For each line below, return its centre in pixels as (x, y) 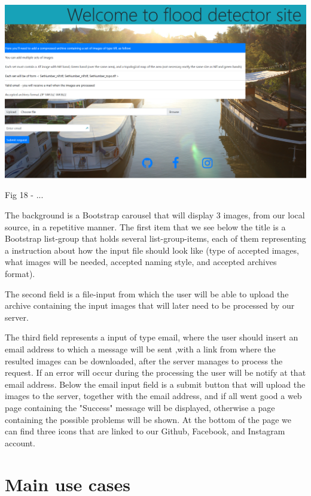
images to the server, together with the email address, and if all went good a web (153, 396)
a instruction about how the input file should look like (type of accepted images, (152, 250)
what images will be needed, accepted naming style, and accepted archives (141, 262)
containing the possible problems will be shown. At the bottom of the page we (148, 419)
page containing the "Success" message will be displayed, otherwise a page (140, 407)
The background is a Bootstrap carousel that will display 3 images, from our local (155, 215)
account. (20, 442)
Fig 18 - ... (24, 195)
